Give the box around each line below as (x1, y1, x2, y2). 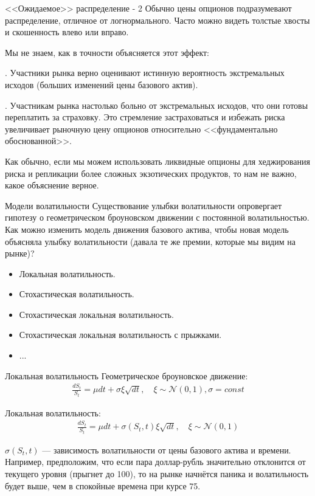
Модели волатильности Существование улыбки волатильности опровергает (5, 199, 282, 212)
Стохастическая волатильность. (19, 288, 134, 300)
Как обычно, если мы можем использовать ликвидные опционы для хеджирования (5, 154, 310, 167)
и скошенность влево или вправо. (5, 26, 129, 38)
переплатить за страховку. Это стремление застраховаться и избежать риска (5, 111, 285, 123)
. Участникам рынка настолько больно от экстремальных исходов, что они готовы (5, 98, 308, 111)
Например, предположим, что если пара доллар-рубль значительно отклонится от (5, 455, 306, 468)
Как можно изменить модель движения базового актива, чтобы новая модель (5, 222, 289, 235)
